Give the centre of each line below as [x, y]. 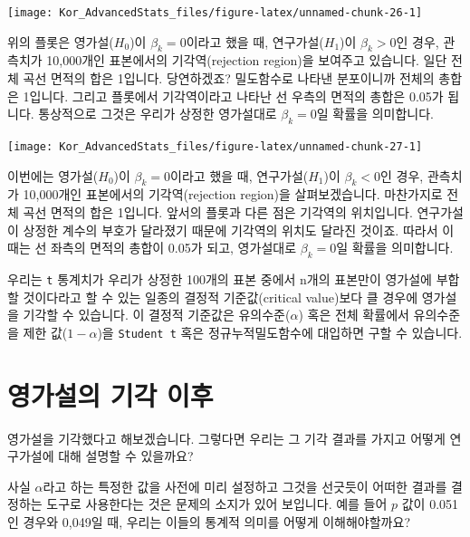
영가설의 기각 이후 [110, 394]
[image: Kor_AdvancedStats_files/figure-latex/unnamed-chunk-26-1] [215, 13]
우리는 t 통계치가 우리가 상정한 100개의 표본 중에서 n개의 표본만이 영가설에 [220, 279]
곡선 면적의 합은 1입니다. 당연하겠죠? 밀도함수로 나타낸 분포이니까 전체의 [229, 78]
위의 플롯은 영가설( [61, 41]
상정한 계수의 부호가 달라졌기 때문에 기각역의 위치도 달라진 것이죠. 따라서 [230, 230]
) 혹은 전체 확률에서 [354, 315]
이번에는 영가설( [53, 175]
